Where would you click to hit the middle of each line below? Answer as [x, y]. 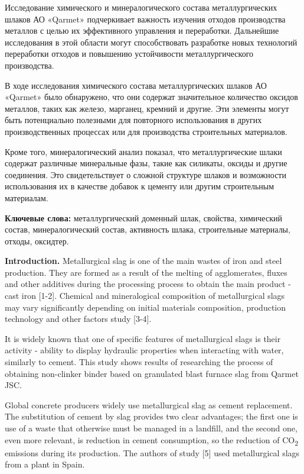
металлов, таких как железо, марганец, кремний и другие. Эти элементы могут [147, 108]
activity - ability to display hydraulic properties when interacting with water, [144, 350]
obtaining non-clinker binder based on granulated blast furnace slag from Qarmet [152, 373]
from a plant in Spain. [45, 464]
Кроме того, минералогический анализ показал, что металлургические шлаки [143, 151]
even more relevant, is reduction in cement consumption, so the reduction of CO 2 [151, 440]
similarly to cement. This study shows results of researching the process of [139, 362]
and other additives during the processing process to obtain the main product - [148, 284]
